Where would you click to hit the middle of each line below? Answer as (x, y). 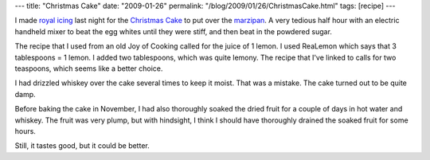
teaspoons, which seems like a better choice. (89, 68)
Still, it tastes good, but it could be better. (82, 146)
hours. (25, 131)
